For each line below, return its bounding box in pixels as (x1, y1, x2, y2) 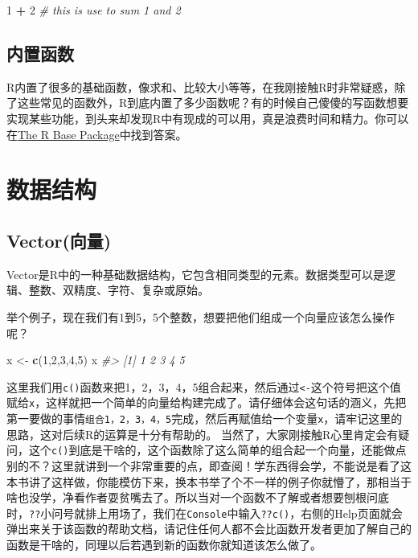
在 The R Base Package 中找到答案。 (6, 125, 187, 142)
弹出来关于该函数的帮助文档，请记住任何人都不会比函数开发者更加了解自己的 (6, 520, 412, 537)
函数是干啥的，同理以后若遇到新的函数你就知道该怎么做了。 (6, 535, 322, 552)
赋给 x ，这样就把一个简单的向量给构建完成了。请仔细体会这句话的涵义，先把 (6, 394, 407, 411)
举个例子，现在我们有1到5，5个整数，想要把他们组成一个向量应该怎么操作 (6, 308, 395, 325)
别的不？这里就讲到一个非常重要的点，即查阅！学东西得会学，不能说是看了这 (6, 457, 412, 474)
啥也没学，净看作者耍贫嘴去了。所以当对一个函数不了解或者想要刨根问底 (6, 489, 389, 506)
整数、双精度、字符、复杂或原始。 (28, 281, 209, 298)
